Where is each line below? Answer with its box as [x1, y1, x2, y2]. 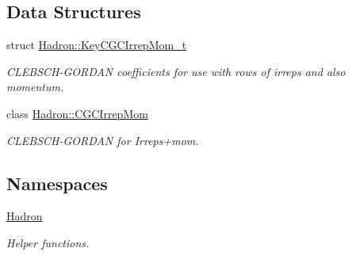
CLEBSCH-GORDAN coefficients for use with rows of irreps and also [6, 63, 346, 79]
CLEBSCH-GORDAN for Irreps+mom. [6, 132, 199, 148]
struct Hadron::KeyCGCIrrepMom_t [6, 36, 187, 53]
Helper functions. [6, 234, 90, 250]
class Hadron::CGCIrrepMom [6, 105, 148, 121]
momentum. [6, 78, 64, 95]
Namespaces [6, 170, 108, 195]
